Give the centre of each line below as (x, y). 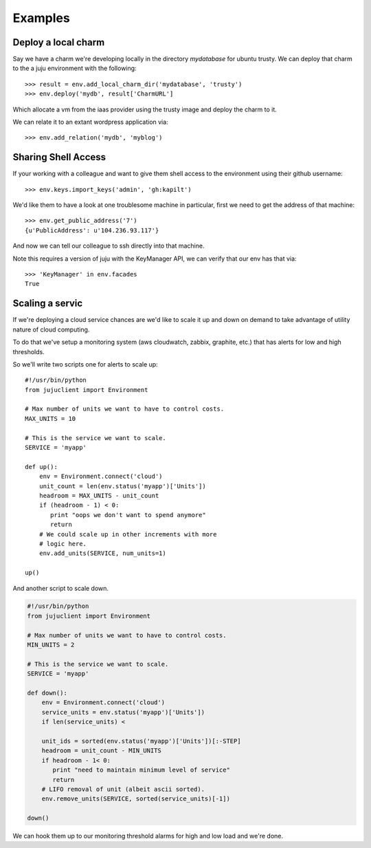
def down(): (47, 693)
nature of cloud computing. (51, 329)
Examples (41, 18)
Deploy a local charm (59, 42)
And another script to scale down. (61, 588)
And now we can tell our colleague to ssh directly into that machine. (109, 246)
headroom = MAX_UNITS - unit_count (99, 496)
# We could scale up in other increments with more (128, 534)
